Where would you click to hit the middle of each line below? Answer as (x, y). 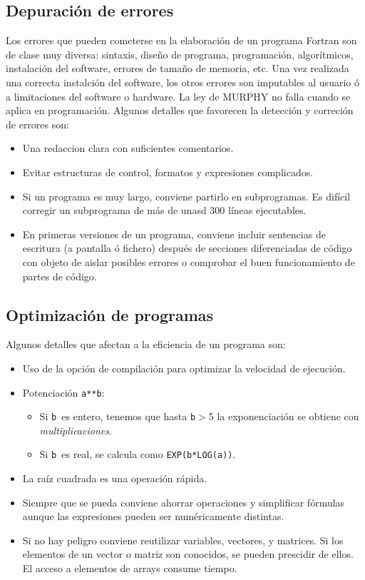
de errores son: (37, 124)
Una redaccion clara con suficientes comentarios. (128, 148)
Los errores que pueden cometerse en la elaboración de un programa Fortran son (181, 40)
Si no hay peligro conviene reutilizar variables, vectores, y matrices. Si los (183, 540)
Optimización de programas (110, 314)
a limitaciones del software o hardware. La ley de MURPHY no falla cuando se (178, 96)
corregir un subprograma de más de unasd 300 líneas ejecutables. (164, 210)
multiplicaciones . (76, 430)
